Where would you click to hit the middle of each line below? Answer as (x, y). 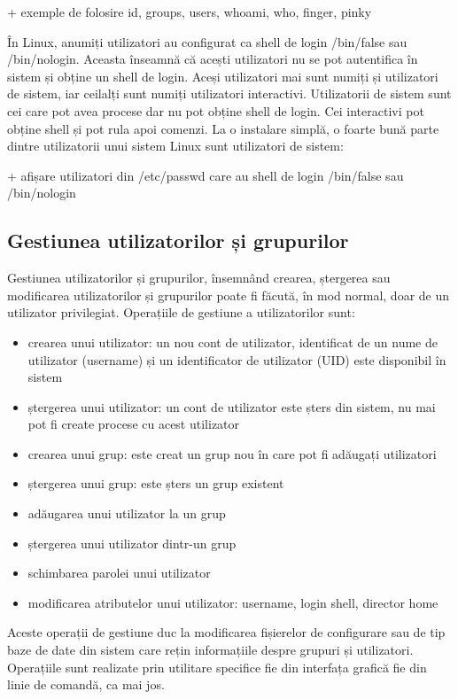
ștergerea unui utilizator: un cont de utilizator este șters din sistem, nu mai (232, 406)
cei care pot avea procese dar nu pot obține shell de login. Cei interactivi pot (216, 110)
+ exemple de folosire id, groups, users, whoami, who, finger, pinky (190, 12)
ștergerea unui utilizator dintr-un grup (132, 543)
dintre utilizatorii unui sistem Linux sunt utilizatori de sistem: (175, 146)
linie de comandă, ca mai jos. (86, 684)
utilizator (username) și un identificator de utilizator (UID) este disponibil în (237, 359)
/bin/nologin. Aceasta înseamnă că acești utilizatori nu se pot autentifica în (213, 59)
